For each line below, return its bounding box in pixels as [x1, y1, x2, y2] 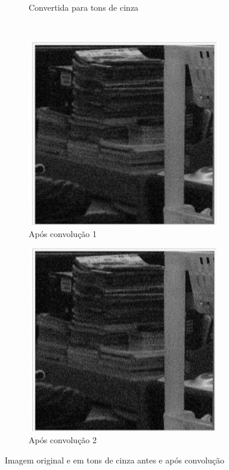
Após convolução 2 [29, 433, 97, 446]
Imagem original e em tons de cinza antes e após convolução [5, 453, 225, 466]
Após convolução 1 [29, 227, 97, 239]
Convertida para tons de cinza [29, 1, 139, 13]
